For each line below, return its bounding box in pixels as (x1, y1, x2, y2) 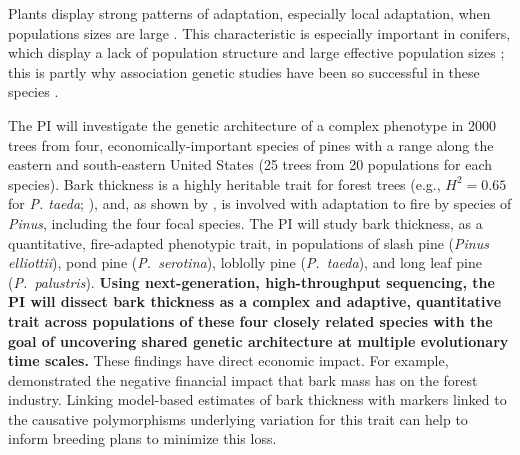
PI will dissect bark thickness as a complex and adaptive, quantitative (8, 291, 502, 312)
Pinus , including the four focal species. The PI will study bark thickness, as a (8, 212, 483, 233)
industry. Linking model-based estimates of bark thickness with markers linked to (8, 389, 507, 410)
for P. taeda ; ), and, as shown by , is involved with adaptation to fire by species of (8, 193, 512, 214)
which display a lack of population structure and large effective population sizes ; (8, 42, 505, 63)
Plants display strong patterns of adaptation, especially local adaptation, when (8, 3, 491, 23)
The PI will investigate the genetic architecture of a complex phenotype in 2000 (8, 114, 496, 135)
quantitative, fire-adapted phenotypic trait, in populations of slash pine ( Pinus (8, 232, 489, 253)
